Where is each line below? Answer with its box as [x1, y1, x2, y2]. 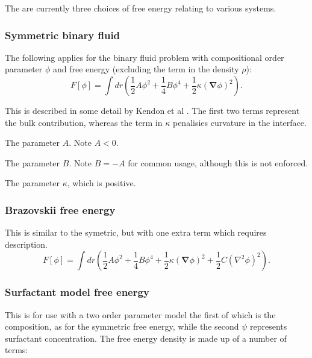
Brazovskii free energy [5, 202, 116, 217]
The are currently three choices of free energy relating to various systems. [5, 2, 276, 14]
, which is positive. [67, 177, 136, 189]
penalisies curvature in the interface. [172, 116, 307, 128]
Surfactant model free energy [5, 284, 149, 300]
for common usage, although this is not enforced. [128, 156, 308, 169]
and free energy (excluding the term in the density [52, 63, 239, 75]
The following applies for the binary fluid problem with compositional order [5, 51, 284, 63]
